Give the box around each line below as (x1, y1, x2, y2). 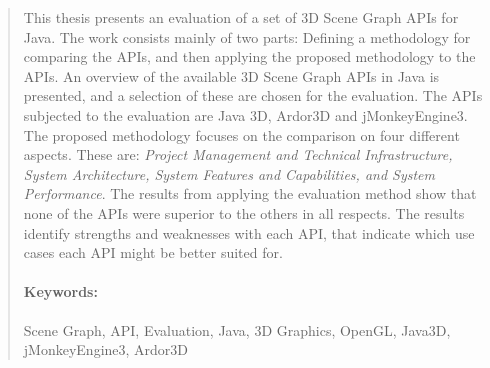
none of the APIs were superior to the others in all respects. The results (23, 202, 465, 223)
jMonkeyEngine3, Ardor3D (23, 339, 189, 360)
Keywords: (23, 281, 98, 302)
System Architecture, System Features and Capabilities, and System (23, 163, 436, 184)
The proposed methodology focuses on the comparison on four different (23, 124, 460, 145)
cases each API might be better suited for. (23, 242, 283, 263)
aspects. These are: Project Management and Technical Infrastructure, (23, 144, 453, 165)
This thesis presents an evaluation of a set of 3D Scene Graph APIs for (23, 7, 459, 27)
